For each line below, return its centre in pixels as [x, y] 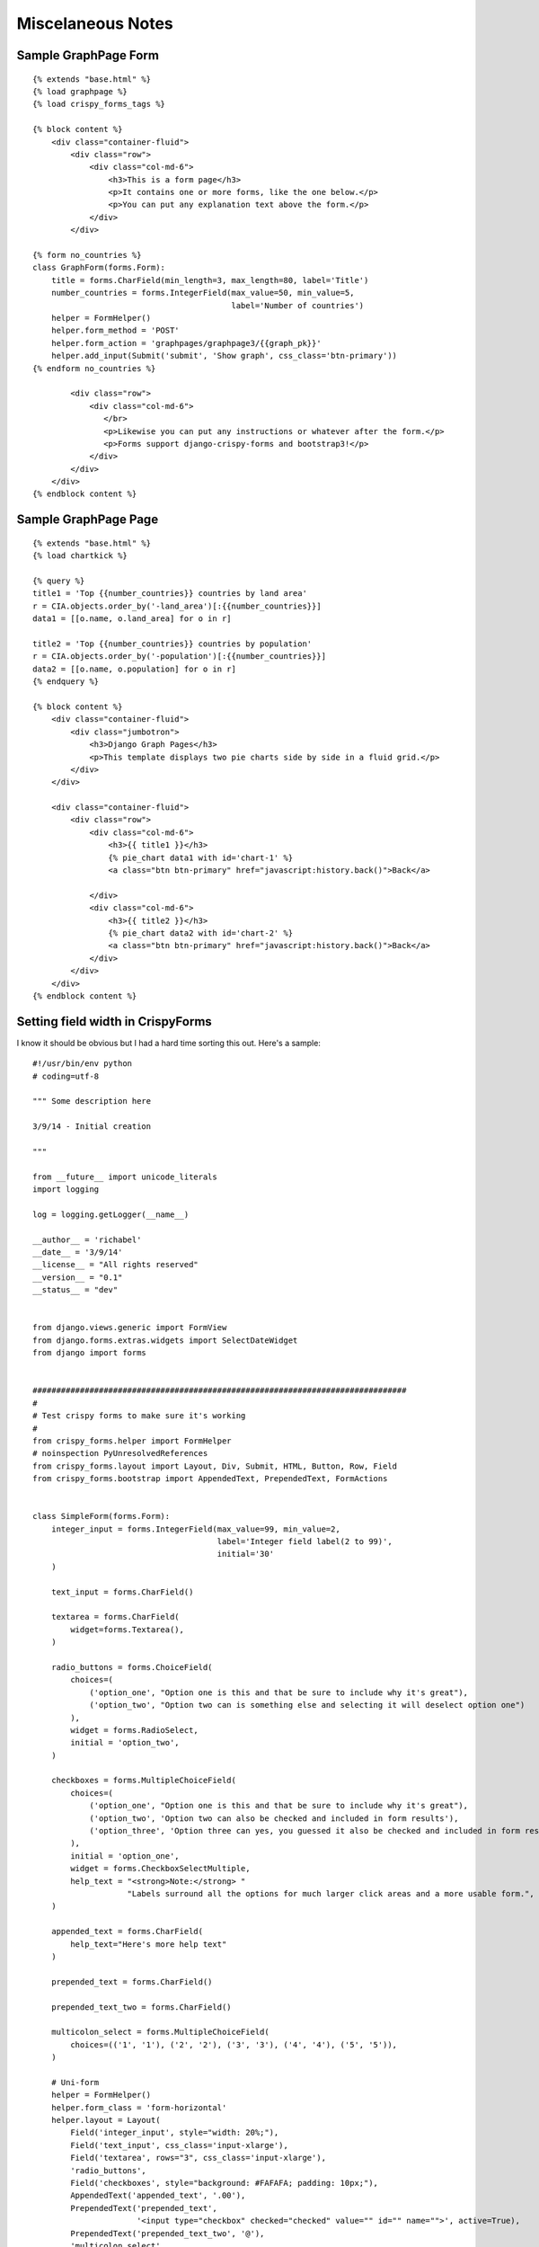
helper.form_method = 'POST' [115, 331]
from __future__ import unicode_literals [125, 1177]
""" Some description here [92, 1101]
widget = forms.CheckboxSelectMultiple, [160, 1869]
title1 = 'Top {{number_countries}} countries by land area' [170, 594]
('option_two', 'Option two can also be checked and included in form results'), [274, 1818]
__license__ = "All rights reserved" [116, 1265]
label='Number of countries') [298, 305]
